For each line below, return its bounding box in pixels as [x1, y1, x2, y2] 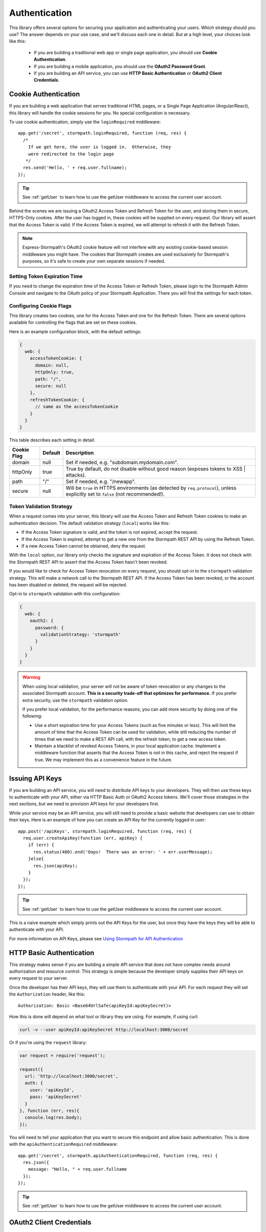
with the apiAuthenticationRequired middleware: [9, 1141, 118, 1147]
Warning [22, 674, 40, 680]
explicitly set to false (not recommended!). [66, 490, 165, 497]
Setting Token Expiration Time [9, 273, 83, 279]
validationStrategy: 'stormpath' [40, 631, 121, 637]
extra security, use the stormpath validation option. [22, 697, 129, 703]
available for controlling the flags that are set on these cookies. [9, 319, 137, 325]
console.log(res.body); [25, 1115, 82, 1121]
